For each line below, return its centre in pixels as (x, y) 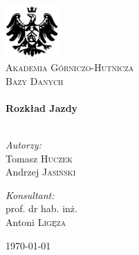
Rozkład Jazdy (42, 107)
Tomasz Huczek (39, 158)
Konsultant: (30, 195)
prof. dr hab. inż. (41, 208)
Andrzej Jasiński (41, 172)
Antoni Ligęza (36, 222)
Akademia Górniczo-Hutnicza (70, 67)
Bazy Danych (35, 81)
